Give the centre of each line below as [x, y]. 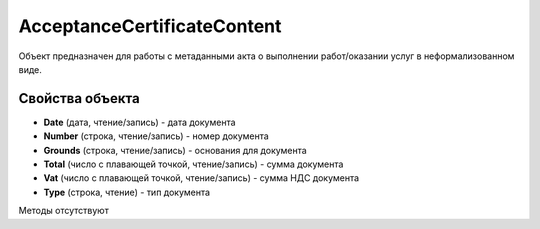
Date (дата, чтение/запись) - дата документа [139, 122]
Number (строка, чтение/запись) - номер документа [156, 136]
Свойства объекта [79, 98]
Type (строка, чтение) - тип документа [126, 192]
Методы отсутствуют [63, 211]
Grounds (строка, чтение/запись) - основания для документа [175, 150]
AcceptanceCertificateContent [150, 26]
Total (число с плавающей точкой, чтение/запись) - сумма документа [193, 164]
